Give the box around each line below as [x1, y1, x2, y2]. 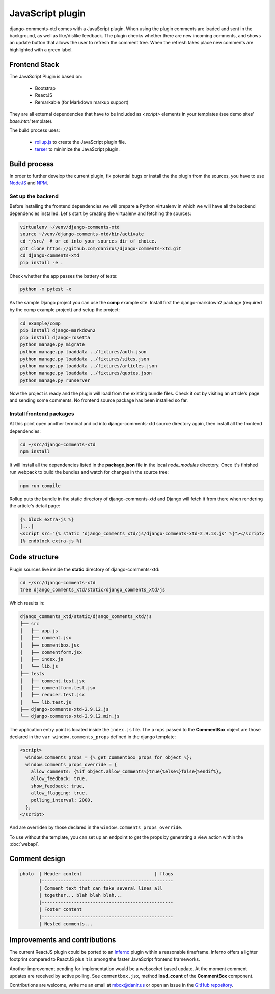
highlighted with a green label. [9, 46, 73, 53]
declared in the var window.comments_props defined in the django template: [9, 734, 176, 740]
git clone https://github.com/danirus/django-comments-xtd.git [20, 245, 182, 251]
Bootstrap [35, 85, 56, 91]
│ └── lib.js [20, 663, 58, 669]
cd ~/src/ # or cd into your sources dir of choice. [20, 238, 157, 244]
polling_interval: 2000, [31, 797, 93, 803]
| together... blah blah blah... [39, 892, 122, 898]
